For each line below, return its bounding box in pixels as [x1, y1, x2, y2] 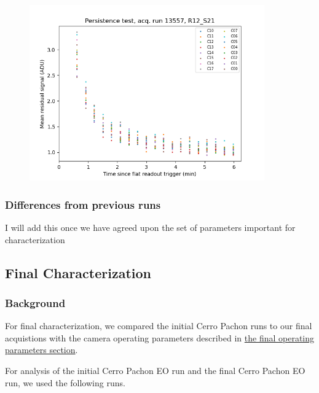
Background [5, 295, 66, 310]
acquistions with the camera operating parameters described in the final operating [5, 331, 315, 344]
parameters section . [5, 343, 78, 356]
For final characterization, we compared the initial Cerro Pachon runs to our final [5, 319, 312, 332]
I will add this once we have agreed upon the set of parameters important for [5, 221, 296, 233]
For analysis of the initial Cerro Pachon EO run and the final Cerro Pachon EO [5, 364, 305, 376]
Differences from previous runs [5, 196, 161, 212]
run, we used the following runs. [5, 376, 125, 389]
